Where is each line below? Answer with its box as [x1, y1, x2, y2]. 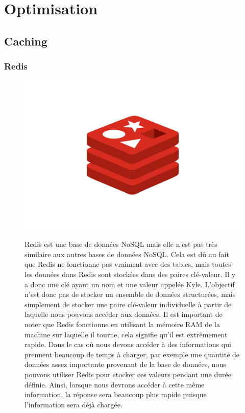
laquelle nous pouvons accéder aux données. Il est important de [24, 309, 223, 319]
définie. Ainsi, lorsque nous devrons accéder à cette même [24, 379, 205, 389]
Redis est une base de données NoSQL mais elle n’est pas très [24, 239, 217, 249]
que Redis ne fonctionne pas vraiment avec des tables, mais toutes [24, 259, 231, 269]
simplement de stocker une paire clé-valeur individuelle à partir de [24, 299, 232, 309]
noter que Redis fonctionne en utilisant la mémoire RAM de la [24, 319, 220, 330]
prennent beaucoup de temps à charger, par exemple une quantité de [24, 349, 240, 359]
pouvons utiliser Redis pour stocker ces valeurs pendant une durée [24, 369, 231, 380]
